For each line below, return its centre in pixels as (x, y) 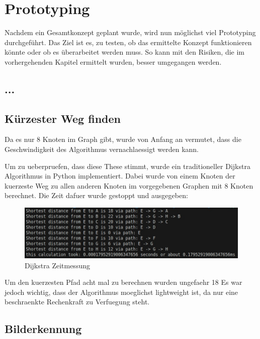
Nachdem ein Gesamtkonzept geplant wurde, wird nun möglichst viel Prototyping (130, 32)
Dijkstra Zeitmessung (57, 265)
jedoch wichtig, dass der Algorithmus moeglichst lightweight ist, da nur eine (121, 292)
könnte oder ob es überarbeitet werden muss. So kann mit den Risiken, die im (125, 52)
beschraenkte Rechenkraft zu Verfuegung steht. (77, 302)
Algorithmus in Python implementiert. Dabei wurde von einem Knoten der (120, 176)
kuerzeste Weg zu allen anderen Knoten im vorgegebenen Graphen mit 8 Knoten (129, 185)
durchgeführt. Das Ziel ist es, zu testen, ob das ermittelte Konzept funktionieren (128, 42)
